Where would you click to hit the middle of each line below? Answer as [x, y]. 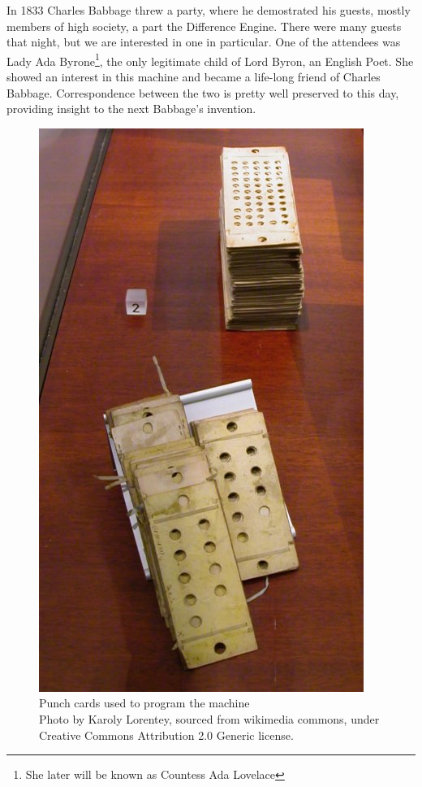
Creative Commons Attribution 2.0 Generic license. [166, 735]
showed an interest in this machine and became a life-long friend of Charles [194, 77]
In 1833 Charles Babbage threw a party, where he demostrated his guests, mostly [209, 10]
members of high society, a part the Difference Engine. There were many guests [204, 26]
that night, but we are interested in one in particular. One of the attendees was [204, 42]
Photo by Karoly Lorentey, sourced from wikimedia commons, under [209, 719]
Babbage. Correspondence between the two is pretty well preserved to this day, [203, 92]
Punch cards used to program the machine [144, 703]
